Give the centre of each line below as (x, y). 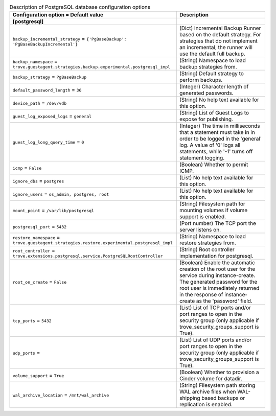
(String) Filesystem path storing (217, 385)
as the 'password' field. (224, 301)
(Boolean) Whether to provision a (219, 372)
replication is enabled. (206, 405)
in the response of (201, 295)
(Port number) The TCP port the (218, 223)
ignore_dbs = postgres (38, 181)
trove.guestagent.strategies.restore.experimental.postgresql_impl (93, 243)
